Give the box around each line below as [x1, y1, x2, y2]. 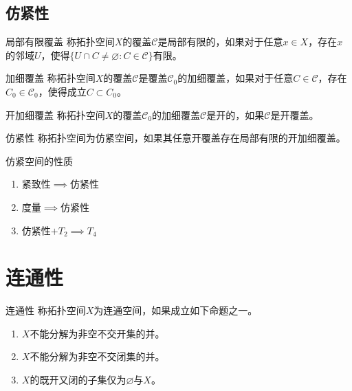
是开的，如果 [206, 107, 265, 122]
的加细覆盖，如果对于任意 [177, 71, 294, 85]
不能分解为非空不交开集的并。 [30, 326, 165, 340]
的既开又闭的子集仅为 [30, 372, 126, 387]
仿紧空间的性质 [5, 153, 73, 168]
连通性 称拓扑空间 [5, 303, 86, 317]
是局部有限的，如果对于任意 [157, 34, 283, 49]
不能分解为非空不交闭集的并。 [30, 349, 165, 364]
